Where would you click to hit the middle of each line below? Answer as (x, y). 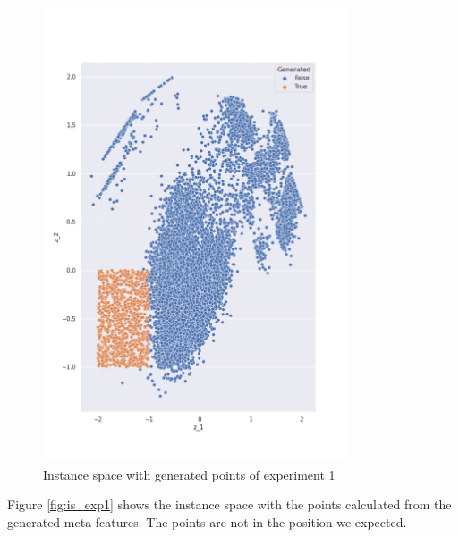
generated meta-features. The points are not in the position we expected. (207, 522)
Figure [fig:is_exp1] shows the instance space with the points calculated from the (229, 504)
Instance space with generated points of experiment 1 (189, 474)
